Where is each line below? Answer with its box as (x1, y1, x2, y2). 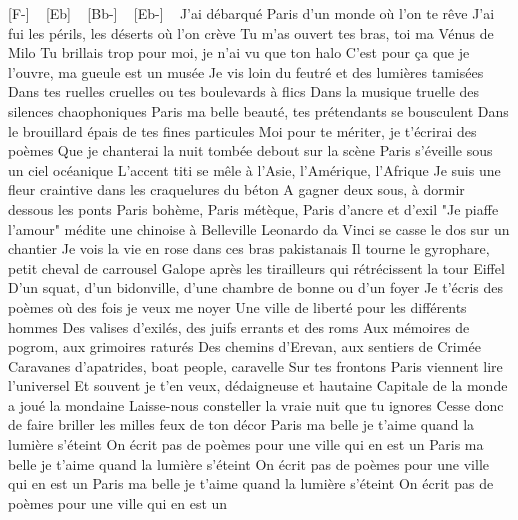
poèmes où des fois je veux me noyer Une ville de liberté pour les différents (8, 296, 467, 317)
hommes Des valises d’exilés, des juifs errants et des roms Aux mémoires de (8, 316, 470, 337)
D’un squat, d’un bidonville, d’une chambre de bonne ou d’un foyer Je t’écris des (8, 277, 504, 298)
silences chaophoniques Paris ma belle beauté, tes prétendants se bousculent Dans (8, 100, 509, 121)
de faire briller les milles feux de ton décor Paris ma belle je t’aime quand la (8, 414, 475, 435)
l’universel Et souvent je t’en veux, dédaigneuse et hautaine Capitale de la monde (8, 375, 508, 396)
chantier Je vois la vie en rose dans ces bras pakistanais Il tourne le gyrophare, (8, 238, 490, 259)
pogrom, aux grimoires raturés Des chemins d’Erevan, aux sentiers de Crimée (8, 336, 481, 357)
